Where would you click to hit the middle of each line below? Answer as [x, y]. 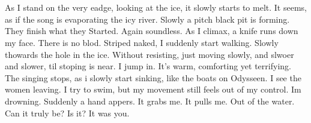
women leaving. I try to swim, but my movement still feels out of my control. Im [153, 89]
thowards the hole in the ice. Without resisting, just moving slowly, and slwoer [149, 54]
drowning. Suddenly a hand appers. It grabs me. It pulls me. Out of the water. [150, 101]
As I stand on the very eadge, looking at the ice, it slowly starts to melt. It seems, [156, 7]
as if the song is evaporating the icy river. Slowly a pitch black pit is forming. [147, 19]
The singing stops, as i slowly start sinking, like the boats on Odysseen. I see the [153, 77]
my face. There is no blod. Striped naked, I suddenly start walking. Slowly [142, 42]
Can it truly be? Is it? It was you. [67, 113]
